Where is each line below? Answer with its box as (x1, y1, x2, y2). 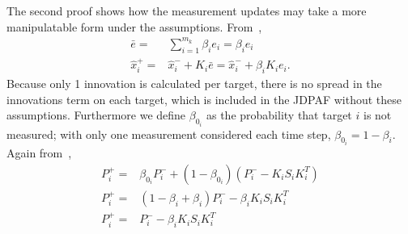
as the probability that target (206, 107, 352, 123)
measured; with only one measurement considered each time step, (6, 125, 331, 142)
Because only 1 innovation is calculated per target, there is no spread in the (6, 75, 382, 92)
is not (363, 107, 392, 123)
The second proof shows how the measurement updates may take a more (6, 2, 367, 19)
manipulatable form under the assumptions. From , (6, 18, 262, 35)
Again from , (6, 144, 72, 161)
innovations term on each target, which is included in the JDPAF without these (6, 90, 402, 107)
